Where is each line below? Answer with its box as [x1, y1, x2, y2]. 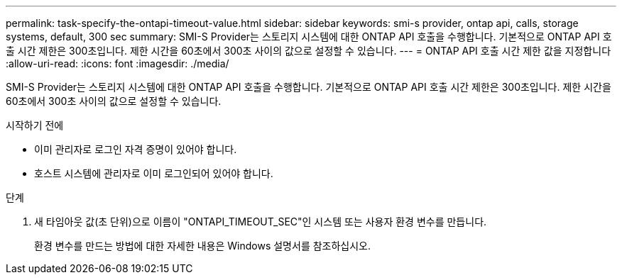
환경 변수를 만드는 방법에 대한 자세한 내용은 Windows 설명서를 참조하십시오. [34, 240, 371, 252]
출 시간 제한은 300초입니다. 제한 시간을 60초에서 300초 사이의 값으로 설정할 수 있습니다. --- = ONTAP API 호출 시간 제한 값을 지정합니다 [6, 45, 611, 57]
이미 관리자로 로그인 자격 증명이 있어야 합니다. [34, 143, 237, 155]
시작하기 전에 [6, 119, 64, 131]
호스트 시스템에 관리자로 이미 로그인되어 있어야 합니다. [34, 167, 273, 179]
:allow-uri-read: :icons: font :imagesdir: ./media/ [6, 57, 229, 69]
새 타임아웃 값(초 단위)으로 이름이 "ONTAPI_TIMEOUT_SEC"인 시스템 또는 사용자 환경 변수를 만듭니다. [34, 215, 487, 228]
